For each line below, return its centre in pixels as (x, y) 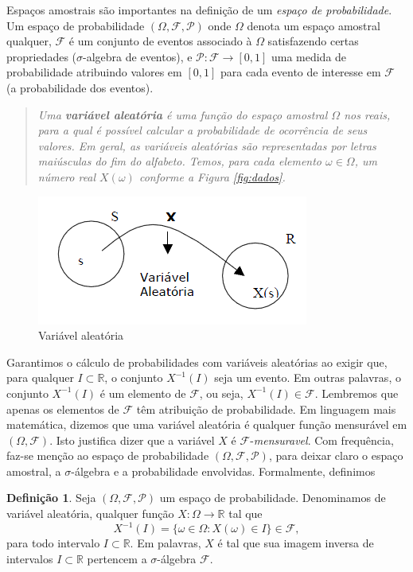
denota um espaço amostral (314, 25)
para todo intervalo (53, 543)
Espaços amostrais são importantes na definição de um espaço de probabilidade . (199, 10)
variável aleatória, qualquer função (90, 514)
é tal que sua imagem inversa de (296, 543)
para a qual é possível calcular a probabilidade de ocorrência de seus (203, 130)
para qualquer (40, 377)
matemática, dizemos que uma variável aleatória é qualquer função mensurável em (207, 424)
